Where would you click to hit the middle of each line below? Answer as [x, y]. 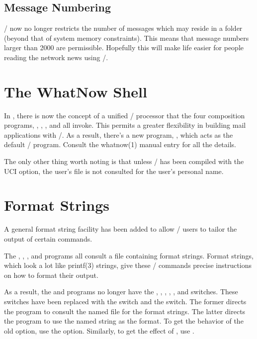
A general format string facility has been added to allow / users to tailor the [121, 229]
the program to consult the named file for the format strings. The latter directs [125, 311]
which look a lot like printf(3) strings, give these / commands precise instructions [128, 265]
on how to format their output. [51, 275]
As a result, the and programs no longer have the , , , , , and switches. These [121, 292]
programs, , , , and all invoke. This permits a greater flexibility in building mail [125, 125]
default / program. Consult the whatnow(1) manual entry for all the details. [120, 144]
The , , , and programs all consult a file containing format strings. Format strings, [129, 255]
